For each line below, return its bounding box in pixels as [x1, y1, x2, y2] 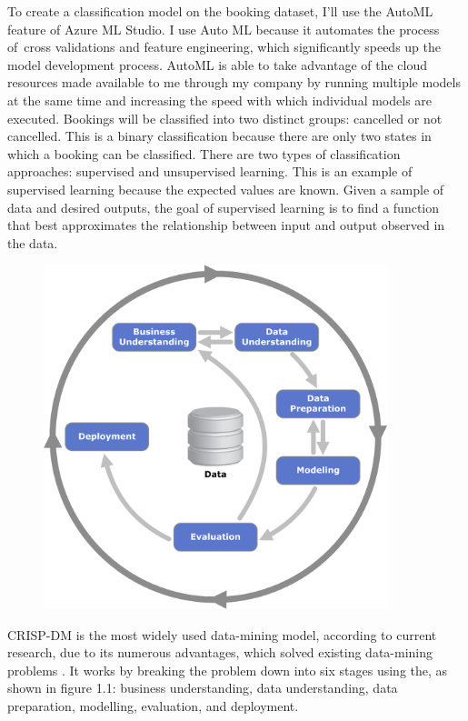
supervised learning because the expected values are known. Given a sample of [7, 179, 444, 198]
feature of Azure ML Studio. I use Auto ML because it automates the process [7, 19, 440, 38]
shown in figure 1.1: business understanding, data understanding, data [7, 678, 398, 697]
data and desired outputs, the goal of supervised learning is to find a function [7, 197, 440, 216]
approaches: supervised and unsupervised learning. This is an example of [7, 162, 413, 181]
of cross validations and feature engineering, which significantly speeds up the [7, 37, 441, 56]
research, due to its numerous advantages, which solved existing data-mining [7, 643, 433, 662]
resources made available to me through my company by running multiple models [7, 73, 461, 92]
